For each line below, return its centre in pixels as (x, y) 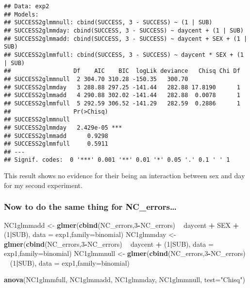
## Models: (21, 14)
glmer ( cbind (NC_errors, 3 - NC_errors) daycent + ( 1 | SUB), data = (109, 244)
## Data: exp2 (27, 6)
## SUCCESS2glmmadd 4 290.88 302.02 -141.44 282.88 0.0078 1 (122, 95)
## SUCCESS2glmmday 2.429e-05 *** (63, 127)
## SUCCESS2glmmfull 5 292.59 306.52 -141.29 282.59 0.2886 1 (122, 103)
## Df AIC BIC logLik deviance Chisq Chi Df (122, 71)
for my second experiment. (43, 185)
